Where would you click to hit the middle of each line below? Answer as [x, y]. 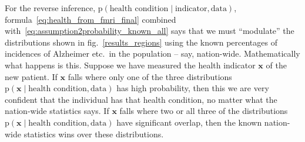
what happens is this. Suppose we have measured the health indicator [130, 65]
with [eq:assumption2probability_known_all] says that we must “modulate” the [150, 31]
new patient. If [31, 76]
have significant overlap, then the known [189, 122]
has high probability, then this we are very [193, 88]
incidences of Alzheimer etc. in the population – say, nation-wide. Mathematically [152, 53]
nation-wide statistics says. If [57, 111]
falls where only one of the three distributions [150, 76]
